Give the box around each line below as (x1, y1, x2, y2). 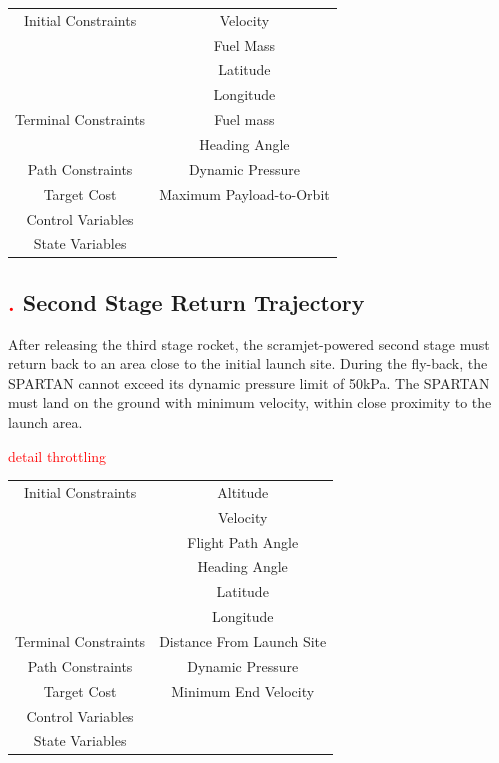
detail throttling (8, 445, 107, 466)
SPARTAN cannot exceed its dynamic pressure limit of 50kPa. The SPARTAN (8, 372, 490, 393)
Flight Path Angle (187, 531, 299, 552)
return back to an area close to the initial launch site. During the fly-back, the (8, 353, 488, 374)
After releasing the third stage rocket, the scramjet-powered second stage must (8, 333, 490, 354)
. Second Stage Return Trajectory (8, 286, 365, 317)
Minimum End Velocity (171, 680, 315, 701)
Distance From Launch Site (159, 631, 327, 652)
